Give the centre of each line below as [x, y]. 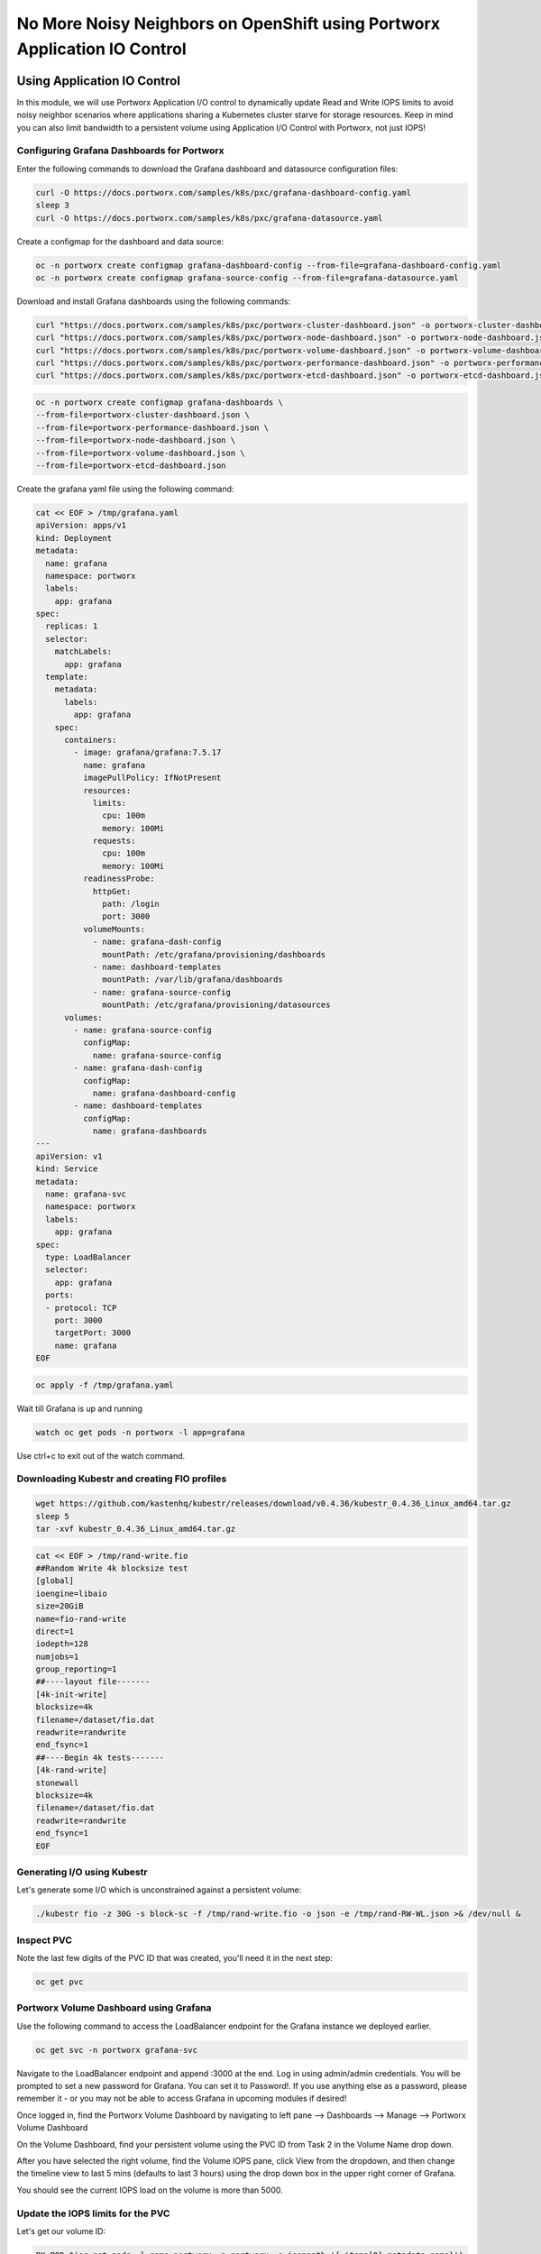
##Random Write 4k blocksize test [112, 1568]
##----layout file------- [93, 1682]
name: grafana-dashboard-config [164, 1093]
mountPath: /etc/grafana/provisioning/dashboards [214, 954]
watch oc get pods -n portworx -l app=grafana [140, 1432]
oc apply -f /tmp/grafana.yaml [105, 1385]
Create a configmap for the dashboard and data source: [120, 241]
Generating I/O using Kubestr [82, 1872]
